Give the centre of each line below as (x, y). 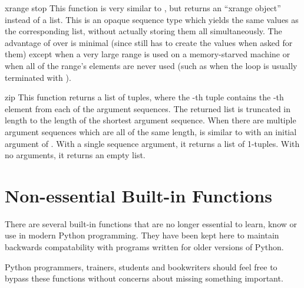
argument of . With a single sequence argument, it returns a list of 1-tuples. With (152, 143)
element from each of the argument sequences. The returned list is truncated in (148, 108)
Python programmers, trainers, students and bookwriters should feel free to (141, 266)
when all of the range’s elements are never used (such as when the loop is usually (151, 65)
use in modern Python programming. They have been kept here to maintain (142, 235)
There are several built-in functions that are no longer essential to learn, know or (151, 223)
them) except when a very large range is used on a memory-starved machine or (148, 54)
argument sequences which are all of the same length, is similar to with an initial (151, 131)
